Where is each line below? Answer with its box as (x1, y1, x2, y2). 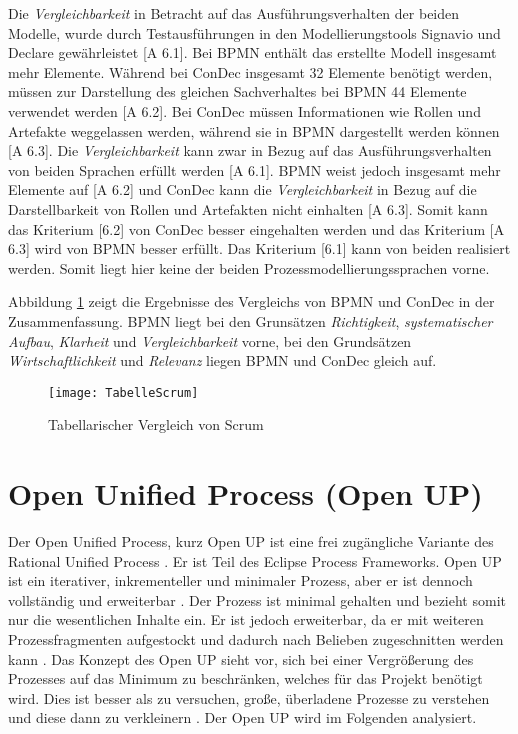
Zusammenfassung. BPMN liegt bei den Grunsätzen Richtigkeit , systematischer (8, 310, 493, 331)
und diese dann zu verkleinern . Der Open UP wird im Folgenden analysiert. (8, 707, 477, 728)
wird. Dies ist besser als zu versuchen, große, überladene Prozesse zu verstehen (8, 687, 490, 708)
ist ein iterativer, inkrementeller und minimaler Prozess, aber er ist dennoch (8, 570, 473, 591)
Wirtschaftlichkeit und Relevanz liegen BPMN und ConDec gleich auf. (8, 350, 437, 371)
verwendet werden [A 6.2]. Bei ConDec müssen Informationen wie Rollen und (8, 100, 481, 121)
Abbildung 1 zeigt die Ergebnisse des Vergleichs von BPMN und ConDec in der (8, 291, 495, 312)
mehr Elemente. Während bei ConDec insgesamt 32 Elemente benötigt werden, (8, 61, 493, 82)
